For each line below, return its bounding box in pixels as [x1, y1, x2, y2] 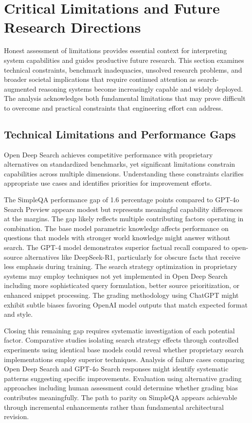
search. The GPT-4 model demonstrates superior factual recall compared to [4, 242, 230, 252]
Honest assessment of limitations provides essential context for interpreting [4, 45, 227, 56]
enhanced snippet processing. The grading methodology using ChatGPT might [4, 289, 239, 300]
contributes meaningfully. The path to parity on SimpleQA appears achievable [4, 392, 237, 402]
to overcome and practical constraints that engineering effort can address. [4, 102, 223, 113]
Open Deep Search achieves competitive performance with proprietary [4, 149, 213, 159]
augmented [4, 83, 36, 94]
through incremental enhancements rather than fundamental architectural [4, 402, 224, 412]
